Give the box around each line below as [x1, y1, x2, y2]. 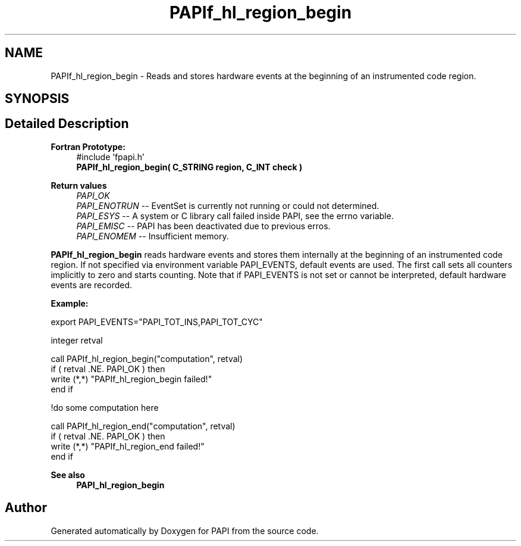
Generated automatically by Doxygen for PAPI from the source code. [51, 525, 319, 536]
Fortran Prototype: [51, 141, 125, 152]
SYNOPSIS [5, 91, 70, 107]
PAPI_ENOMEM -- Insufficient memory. [76, 230, 229, 241]
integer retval [51, 335, 103, 345]
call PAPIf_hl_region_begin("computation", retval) [51, 353, 243, 364]
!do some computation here [51, 402, 159, 413]
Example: [51, 298, 89, 308]
